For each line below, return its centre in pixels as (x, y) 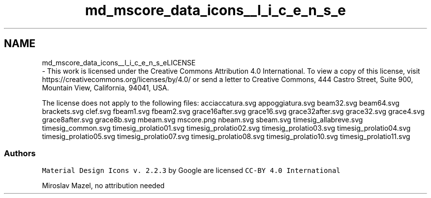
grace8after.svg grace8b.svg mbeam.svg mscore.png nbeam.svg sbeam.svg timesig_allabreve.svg (202, 119)
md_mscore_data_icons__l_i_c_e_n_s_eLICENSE (119, 62)
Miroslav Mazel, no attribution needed (103, 186)
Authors (20, 153)
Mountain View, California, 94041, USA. (106, 87)
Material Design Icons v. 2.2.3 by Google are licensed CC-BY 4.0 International (191, 170)
